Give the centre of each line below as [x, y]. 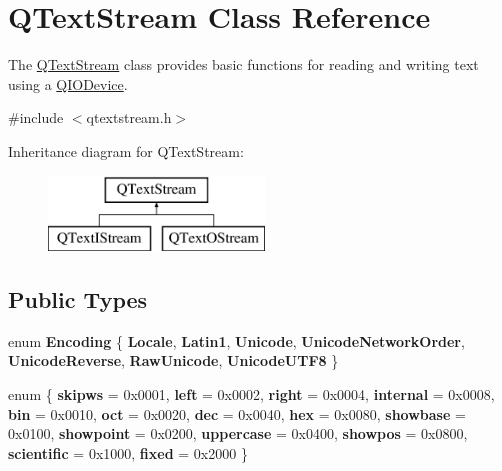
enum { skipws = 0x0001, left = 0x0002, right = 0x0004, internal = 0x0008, [251, 394]
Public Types [78, 299]
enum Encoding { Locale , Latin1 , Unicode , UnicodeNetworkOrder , [236, 340]
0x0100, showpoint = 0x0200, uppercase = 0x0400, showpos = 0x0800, [238, 433]
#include [36, 117]
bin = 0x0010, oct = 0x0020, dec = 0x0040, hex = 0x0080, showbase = [237, 413]
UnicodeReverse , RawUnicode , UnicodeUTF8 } [173, 360]
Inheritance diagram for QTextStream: [126, 150]
